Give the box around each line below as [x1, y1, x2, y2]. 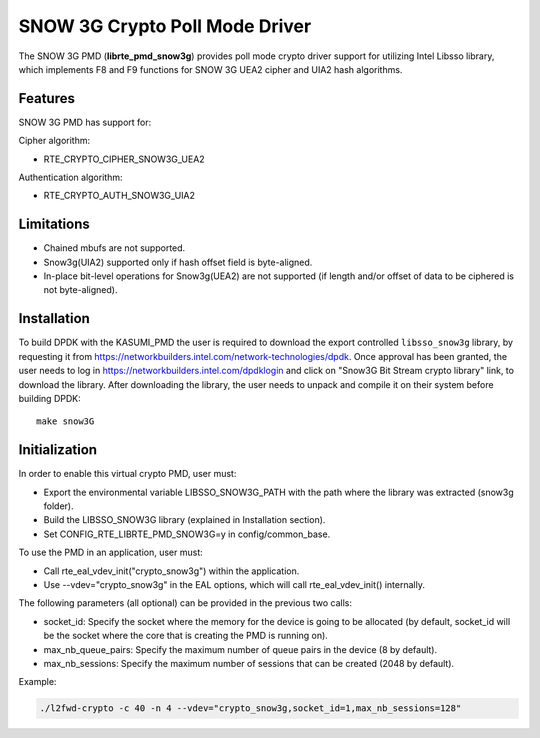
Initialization [18, 441, 98, 459]
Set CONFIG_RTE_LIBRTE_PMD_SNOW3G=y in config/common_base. [43, 528, 331, 540]
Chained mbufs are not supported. [43, 242, 186, 254]
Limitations [18, 216, 90, 233]
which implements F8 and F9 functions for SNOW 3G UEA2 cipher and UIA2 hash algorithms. [18, 63, 403, 75]
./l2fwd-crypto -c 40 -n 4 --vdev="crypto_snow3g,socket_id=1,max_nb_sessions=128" [39, 703, 462, 714]
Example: [18, 676, 57, 688]
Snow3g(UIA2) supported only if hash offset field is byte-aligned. [43, 256, 313, 268]
